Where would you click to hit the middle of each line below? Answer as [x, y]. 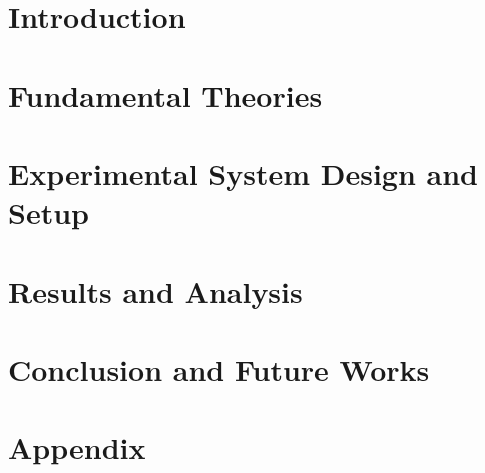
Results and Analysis [155, 290]
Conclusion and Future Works [219, 368]
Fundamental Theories [165, 94]
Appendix [77, 447]
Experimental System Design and [243, 172]
